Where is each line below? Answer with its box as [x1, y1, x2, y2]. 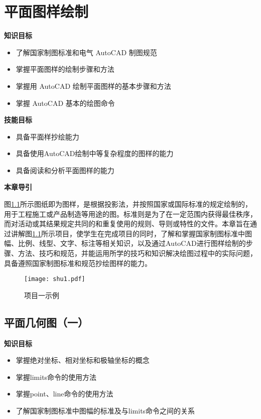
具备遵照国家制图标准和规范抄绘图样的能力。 [4, 257, 152, 268]
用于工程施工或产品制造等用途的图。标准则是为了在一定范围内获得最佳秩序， [4, 208, 257, 219]
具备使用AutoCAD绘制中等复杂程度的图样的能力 [16, 148, 174, 159]
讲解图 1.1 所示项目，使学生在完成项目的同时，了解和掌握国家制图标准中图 [11, 228, 252, 238]
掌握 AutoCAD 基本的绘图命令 [16, 97, 115, 108]
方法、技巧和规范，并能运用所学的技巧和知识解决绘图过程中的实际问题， [18, 248, 257, 258]
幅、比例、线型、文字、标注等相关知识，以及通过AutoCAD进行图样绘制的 [4, 238, 246, 248]
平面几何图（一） [4, 314, 88, 330]
